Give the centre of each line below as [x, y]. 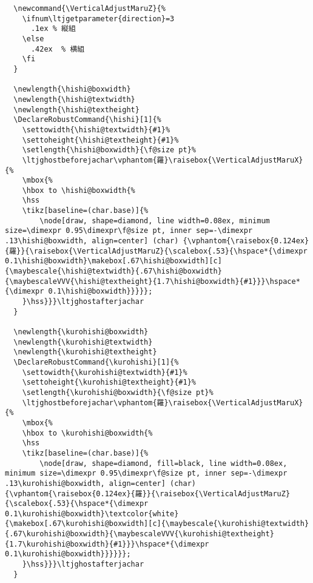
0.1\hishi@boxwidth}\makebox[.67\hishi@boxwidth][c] [113, 261]
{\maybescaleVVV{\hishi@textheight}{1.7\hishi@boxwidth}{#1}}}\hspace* [153, 281]
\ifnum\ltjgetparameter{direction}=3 [98, 19]
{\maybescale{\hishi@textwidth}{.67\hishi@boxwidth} [113, 271]
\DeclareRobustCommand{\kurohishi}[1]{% [96, 362]
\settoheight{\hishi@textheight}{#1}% [100, 140]
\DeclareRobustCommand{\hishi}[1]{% [87, 120]
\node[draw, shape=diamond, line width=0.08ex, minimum [155, 221]
